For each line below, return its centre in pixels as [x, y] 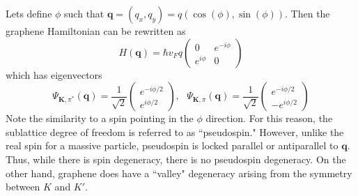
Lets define [29, 13]
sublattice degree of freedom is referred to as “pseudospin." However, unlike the [175, 131]
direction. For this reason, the [269, 118]
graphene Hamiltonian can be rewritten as [96, 31]
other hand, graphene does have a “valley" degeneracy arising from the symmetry [179, 173]
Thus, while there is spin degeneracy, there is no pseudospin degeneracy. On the [176, 159]
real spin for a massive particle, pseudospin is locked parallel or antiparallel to [172, 145]
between [23, 187]
